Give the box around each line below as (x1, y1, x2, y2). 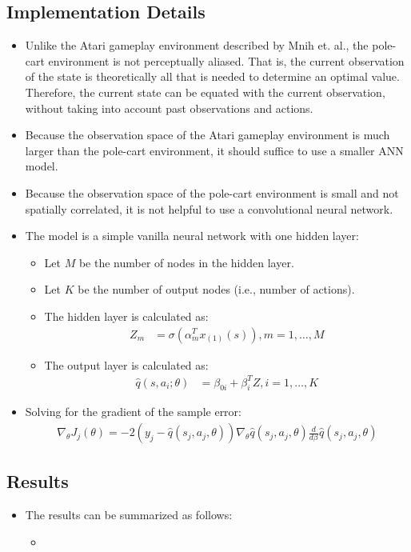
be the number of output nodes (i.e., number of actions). (78, 281, 355, 298)
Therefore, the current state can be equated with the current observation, (25, 83, 385, 100)
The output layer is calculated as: (44, 356, 209, 373)
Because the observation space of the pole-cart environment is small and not (25, 184, 399, 201)
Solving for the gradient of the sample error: (25, 403, 241, 420)
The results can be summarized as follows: (25, 506, 233, 523)
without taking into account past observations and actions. (25, 99, 313, 116)
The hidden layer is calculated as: (44, 307, 209, 324)
